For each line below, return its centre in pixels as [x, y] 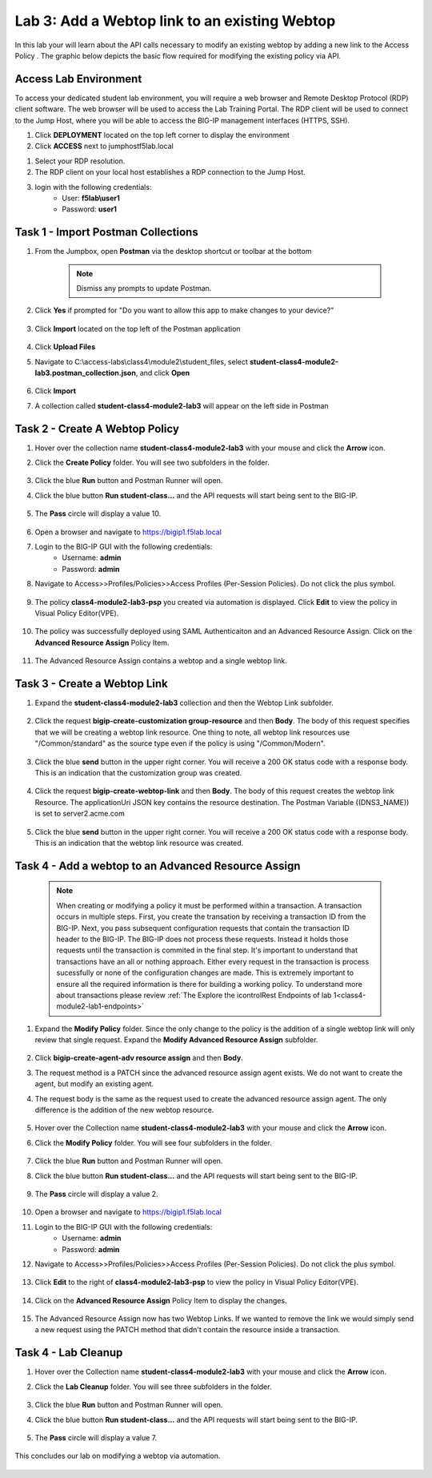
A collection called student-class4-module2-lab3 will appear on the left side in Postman [182, 405]
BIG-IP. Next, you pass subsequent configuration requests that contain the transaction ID [203, 928]
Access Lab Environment [78, 79]
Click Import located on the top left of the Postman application [138, 328]
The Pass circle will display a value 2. [97, 1194]
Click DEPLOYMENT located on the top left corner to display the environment [162, 135]
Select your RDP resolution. [80, 161]
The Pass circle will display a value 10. [98, 513]
